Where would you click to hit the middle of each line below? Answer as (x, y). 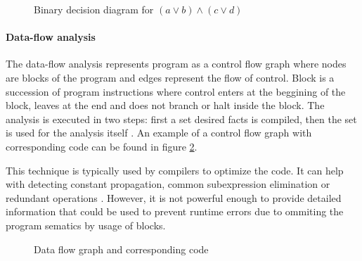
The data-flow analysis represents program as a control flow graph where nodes (176, 64)
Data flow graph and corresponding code (121, 249)
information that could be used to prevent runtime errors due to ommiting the (175, 211)
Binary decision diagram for (94, 9)
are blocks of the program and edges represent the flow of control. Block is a (170, 77)
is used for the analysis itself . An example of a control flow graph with (159, 133)
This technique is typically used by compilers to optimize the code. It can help (175, 170)
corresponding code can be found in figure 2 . (102, 146)
